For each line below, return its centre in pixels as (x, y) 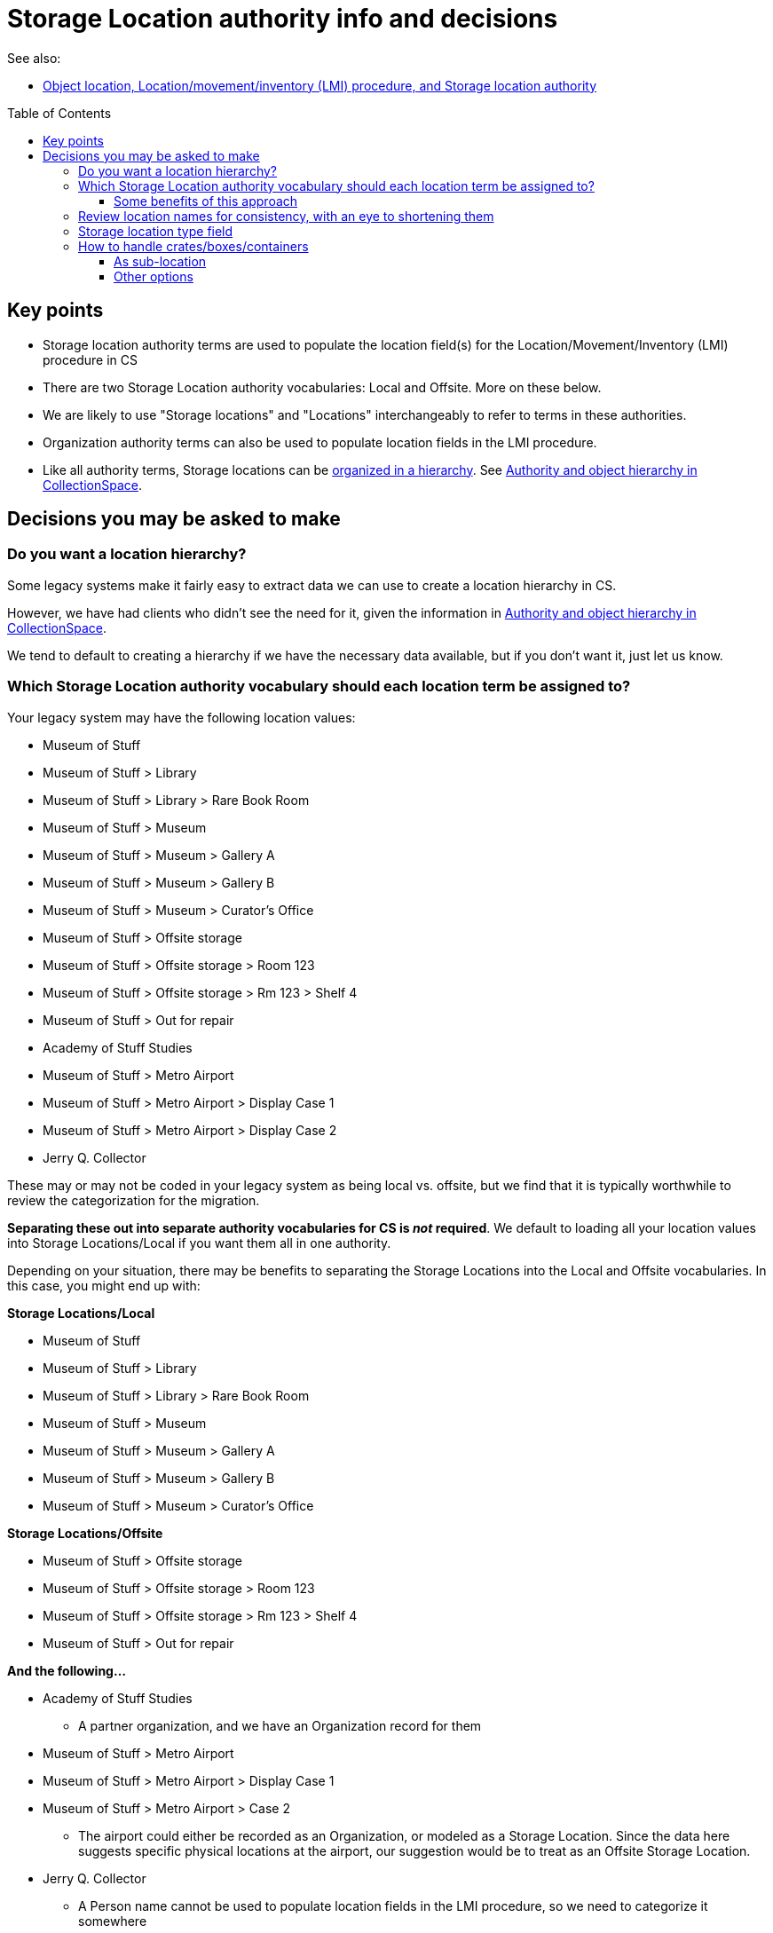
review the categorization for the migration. (134, 1200)
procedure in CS (90, 359)
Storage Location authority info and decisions (283, 19)
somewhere (113, 1921)
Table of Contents (59, 113)
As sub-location (160, 261)
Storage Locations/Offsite (85, 1533)
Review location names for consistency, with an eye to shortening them (286, 216)
